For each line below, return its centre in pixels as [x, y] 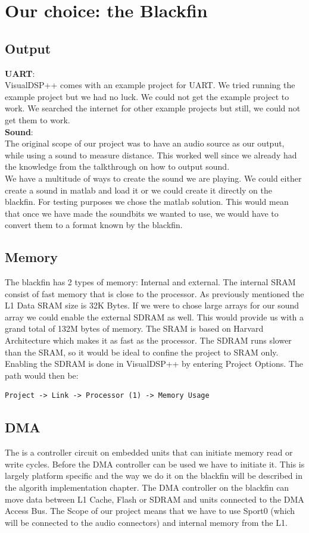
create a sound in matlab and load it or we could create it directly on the [138, 190]
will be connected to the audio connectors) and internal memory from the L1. [146, 522]
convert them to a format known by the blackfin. [94, 225]
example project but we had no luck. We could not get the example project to [147, 96]
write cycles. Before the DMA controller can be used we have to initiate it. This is [155, 464]
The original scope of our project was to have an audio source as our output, [145, 143]
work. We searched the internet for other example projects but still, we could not [153, 108]
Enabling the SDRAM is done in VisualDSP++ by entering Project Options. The [154, 364]
